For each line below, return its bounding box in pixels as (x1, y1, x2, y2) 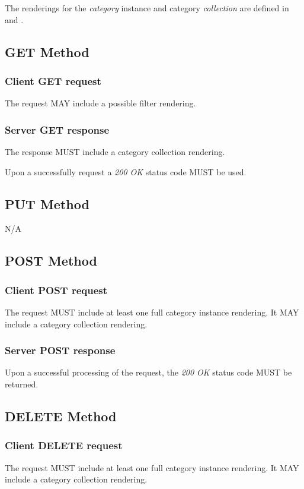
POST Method (5, 251, 97, 270)
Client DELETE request (5, 438, 123, 453)
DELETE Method (5, 406, 117, 425)
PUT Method (5, 194, 89, 213)
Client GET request (5, 73, 101, 88)
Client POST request (5, 282, 108, 297)
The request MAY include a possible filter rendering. (5, 97, 196, 109)
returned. (5, 377, 39, 390)
